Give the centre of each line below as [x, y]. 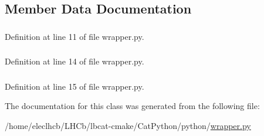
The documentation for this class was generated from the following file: [132, 106]
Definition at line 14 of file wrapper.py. [75, 61]
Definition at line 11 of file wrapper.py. [75, 36]
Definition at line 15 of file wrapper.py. [75, 86]
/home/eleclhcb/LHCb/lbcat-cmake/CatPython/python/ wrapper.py [128, 125]
